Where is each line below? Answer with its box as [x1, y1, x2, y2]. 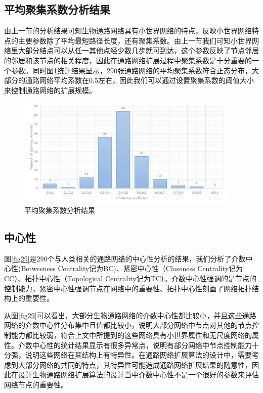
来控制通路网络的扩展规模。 [4, 84, 96, 95]
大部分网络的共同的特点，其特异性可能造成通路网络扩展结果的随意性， [18, 359, 252, 370]
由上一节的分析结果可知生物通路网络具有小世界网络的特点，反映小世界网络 [4, 25, 252, 36]
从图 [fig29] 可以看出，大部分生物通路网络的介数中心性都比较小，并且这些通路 [4, 310, 256, 320]
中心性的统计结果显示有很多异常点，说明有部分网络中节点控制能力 [32, 339, 252, 350]
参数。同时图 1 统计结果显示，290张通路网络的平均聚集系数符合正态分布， [11, 65, 252, 75]
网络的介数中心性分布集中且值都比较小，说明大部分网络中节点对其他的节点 [4, 320, 252, 330]
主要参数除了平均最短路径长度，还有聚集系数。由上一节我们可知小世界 [18, 35, 252, 46]
